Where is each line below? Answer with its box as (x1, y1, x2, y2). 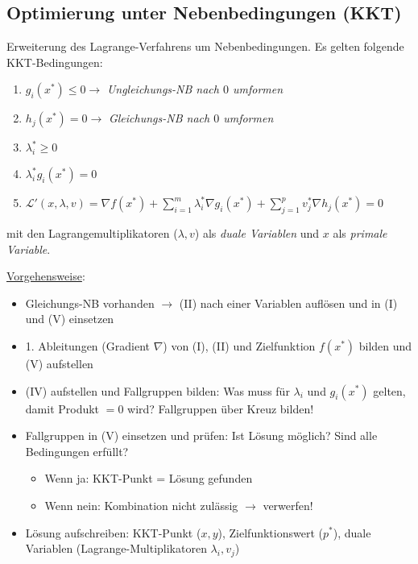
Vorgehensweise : (6, 267, 85, 284)
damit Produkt (25, 400, 100, 417)
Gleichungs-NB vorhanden (25, 294, 155, 311)
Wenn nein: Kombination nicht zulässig (44, 496, 238, 513)
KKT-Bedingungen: (6, 53, 103, 70)
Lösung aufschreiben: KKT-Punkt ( (25, 524, 201, 541)
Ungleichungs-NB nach (106, 81, 219, 97)
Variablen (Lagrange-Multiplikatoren (25, 540, 207, 557)
